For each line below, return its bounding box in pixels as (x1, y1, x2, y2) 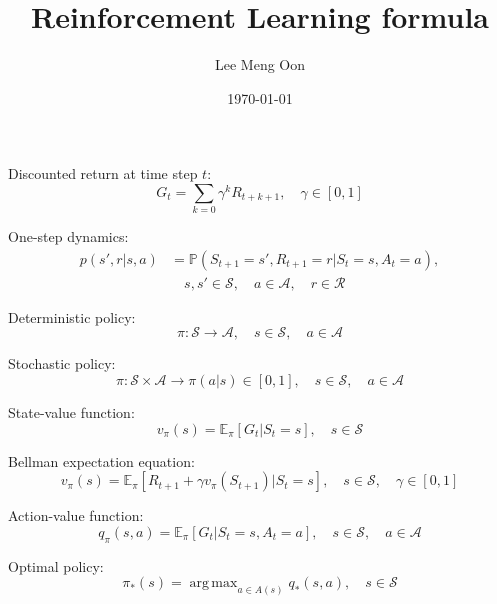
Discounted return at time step (8, 163, 198, 184)
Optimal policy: (8, 555, 104, 576)
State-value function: (8, 402, 135, 423)
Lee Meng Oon (214, 54, 306, 75)
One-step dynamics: (8, 226, 129, 247)
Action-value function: (8, 505, 144, 526)
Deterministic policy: (8, 306, 136, 327)
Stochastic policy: (8, 353, 116, 374)
